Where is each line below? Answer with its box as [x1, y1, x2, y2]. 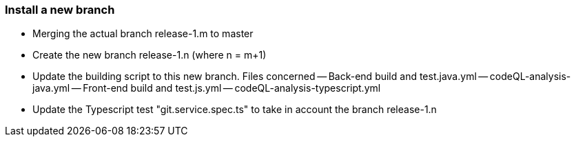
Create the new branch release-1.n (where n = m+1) [32, 49, 267, 61]
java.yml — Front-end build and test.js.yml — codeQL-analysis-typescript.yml [32, 82, 381, 94]
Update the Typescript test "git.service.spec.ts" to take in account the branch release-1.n [32, 103, 437, 116]
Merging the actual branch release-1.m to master [32, 28, 254, 40]
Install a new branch [5, 3, 115, 17]
